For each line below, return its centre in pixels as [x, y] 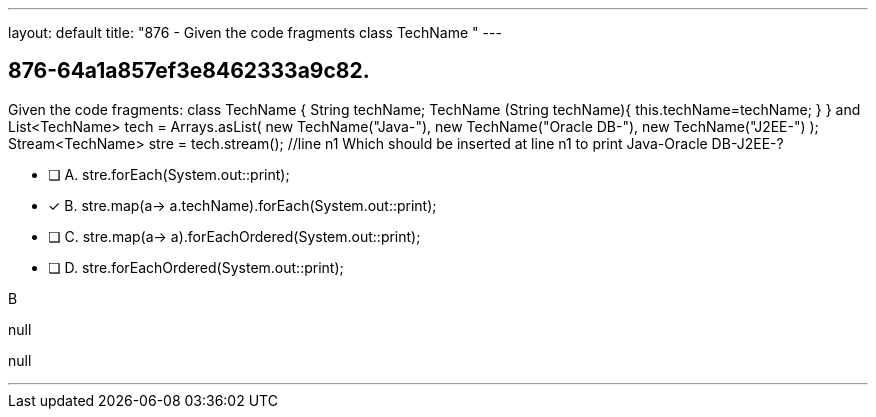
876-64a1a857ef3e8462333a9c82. [189, 71]
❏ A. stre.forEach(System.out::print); [169, 174]
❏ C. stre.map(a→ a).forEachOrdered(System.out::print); [234, 236]
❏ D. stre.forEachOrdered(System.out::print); [196, 267]
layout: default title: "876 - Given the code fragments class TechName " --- [255, 32]
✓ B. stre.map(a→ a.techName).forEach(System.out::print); [242, 205]
